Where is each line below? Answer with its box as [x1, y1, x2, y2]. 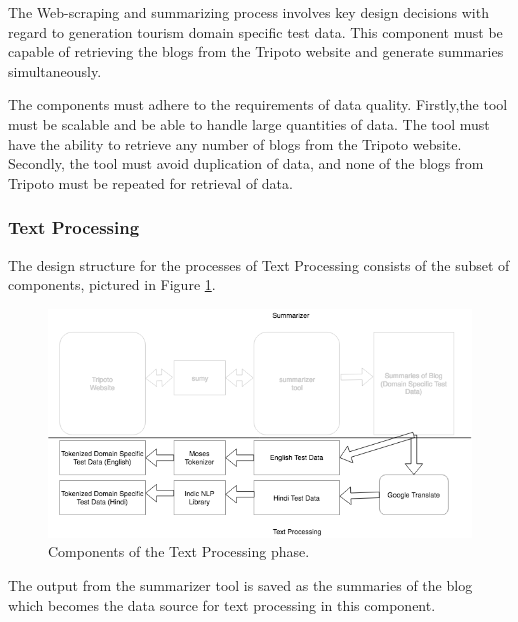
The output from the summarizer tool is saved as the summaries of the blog [8, 575, 473, 596]
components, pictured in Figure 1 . [8, 274, 216, 295]
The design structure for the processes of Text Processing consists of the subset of [8, 254, 510, 275]
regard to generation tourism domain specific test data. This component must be [8, 21, 503, 42]
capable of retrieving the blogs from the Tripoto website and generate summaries [8, 41, 504, 62]
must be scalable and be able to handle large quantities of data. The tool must [8, 113, 490, 134]
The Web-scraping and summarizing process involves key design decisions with [8, 2, 489, 22]
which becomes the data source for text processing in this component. [8, 594, 436, 615]
